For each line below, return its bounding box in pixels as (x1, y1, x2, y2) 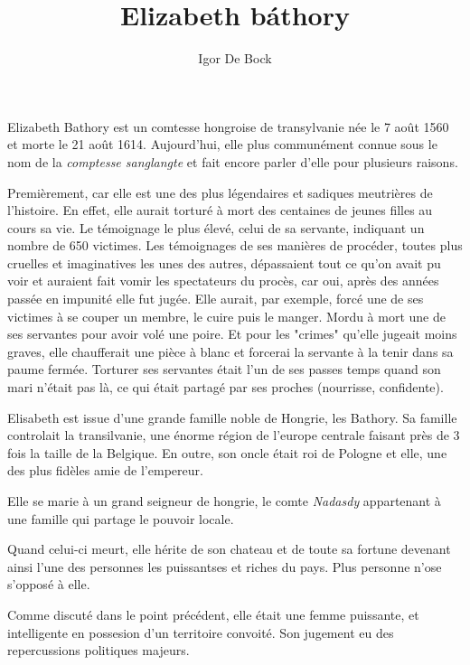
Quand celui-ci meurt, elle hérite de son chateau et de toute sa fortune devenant (7, 539, 451, 558)
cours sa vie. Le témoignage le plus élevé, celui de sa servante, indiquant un (7, 218, 425, 237)
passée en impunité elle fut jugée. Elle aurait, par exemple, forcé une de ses (7, 289, 424, 308)
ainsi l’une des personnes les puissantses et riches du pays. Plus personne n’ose (7, 557, 442, 576)
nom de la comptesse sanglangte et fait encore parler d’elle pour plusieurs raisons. (7, 152, 458, 171)
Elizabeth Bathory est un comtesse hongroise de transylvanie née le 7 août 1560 (7, 117, 449, 136)
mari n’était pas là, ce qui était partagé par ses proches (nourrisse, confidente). (7, 378, 444, 397)
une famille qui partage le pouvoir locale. (7, 509, 234, 528)
